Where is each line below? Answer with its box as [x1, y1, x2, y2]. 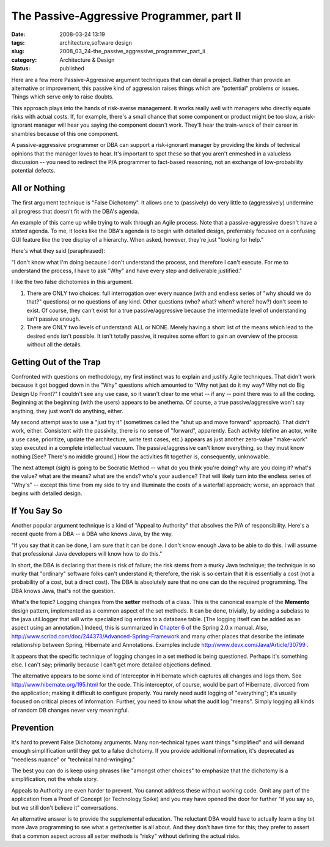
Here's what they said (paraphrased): [11, 247, 105, 255]
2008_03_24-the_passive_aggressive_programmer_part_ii [59, 48, 205, 55]
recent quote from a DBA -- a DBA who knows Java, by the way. [11, 530, 174, 538]
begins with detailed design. [11, 490, 82, 497]
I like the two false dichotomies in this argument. [11, 278, 133, 286]
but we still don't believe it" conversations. [11, 804, 119, 811]
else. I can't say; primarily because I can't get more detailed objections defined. [11, 661, 212, 668]
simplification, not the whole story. [11, 775, 98, 783]
